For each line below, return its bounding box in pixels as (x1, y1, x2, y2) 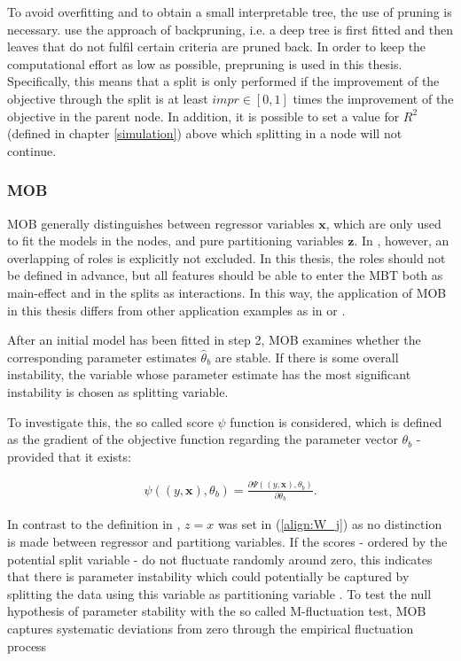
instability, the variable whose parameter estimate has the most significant (7, 365, 411, 384)
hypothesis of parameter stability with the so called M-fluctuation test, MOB (7, 602, 426, 620)
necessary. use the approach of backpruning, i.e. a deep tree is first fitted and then (7, 19, 454, 38)
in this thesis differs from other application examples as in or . (7, 300, 346, 319)
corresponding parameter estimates (7, 347, 197, 366)
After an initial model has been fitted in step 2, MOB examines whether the (7, 330, 421, 349)
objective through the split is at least (7, 89, 208, 107)
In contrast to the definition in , (7, 515, 181, 533)
